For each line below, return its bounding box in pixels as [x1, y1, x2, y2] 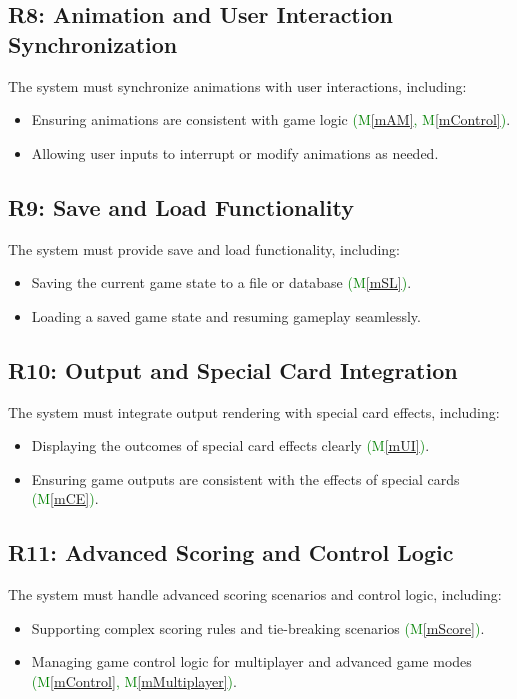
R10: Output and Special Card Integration [8, 354, 458, 385]
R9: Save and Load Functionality [8, 191, 354, 222]
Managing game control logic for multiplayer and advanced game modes [31, 651, 472, 672]
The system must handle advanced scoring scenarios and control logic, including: [8, 584, 502, 605]
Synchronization [8, 28, 178, 59]
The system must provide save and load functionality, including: [8, 238, 400, 259]
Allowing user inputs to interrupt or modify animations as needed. [31, 142, 439, 163]
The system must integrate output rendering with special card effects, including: [8, 401, 500, 422]
